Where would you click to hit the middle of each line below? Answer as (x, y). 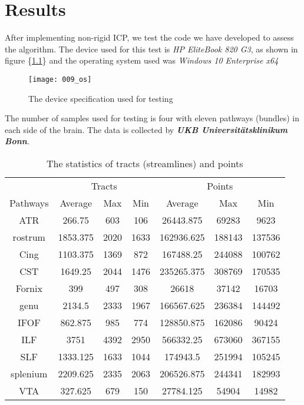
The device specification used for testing (101, 98)
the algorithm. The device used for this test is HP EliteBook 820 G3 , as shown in (151, 49)
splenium (29, 373)
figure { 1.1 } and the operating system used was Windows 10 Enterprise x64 (142, 60)
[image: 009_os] (60, 79)
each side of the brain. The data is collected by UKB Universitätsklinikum (146, 129)
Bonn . (17, 141)
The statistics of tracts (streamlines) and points (145, 163)
